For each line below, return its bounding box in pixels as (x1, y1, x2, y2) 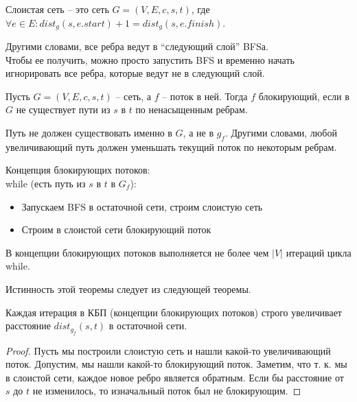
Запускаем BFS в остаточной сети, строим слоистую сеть (21, 199, 263, 213)
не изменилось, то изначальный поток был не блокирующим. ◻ (32, 383, 301, 398)
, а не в (183, 126, 214, 140)
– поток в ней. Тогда (162, 88, 248, 103)
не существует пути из (16, 102, 111, 117)
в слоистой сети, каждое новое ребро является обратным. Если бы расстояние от (5, 370, 344, 384)
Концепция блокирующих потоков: (5, 163, 150, 177)
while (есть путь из (5, 176, 86, 190)
